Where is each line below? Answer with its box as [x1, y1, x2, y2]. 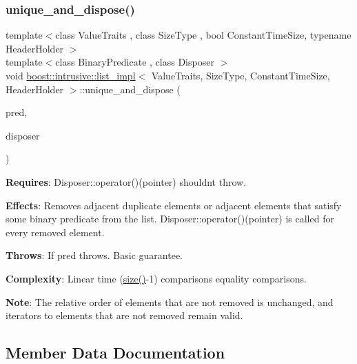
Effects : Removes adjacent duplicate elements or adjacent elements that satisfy [6, 198, 342, 212]
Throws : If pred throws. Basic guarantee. [6, 248, 183, 262]
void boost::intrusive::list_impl [6, 68, 136, 82]
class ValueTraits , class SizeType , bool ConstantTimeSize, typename [55, 28, 351, 42]
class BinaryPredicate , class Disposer [55, 55, 214, 69]
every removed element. [6, 224, 105, 239]
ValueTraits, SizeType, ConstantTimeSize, [151, 68, 330, 82]
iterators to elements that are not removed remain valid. [6, 308, 243, 323]
